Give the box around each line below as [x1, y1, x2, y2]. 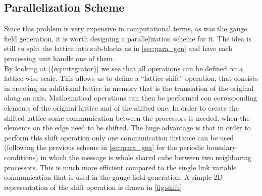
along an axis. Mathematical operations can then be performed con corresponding [4, 92, 257, 103]
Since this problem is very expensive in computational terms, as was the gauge [4, 23, 247, 34]
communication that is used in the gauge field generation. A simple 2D [4, 172, 223, 182]
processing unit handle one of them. [4, 53, 115, 63]
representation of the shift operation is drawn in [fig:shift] [4, 181, 182, 192]
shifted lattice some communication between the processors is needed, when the [4, 112, 250, 123]
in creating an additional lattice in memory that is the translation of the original [4, 82, 254, 93]
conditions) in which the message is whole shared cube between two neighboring [4, 152, 252, 162]
